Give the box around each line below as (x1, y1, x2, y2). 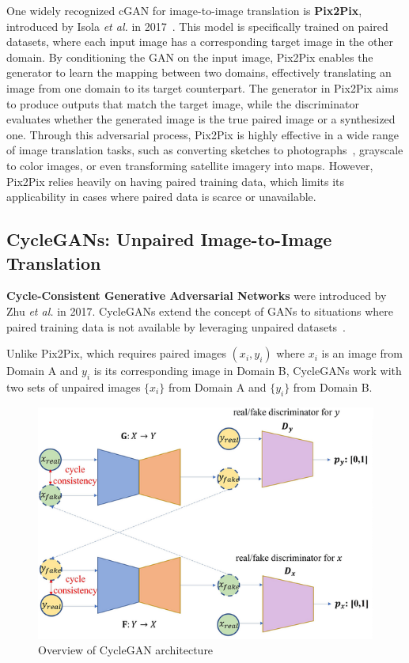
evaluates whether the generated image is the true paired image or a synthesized (6, 111, 396, 127)
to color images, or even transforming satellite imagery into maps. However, (6, 157, 373, 173)
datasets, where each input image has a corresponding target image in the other (6, 33, 393, 50)
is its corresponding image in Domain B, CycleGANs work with (93, 362, 402, 379)
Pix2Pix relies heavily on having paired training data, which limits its (6, 172, 345, 189)
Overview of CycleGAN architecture (38, 642, 214, 658)
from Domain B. (293, 378, 373, 395)
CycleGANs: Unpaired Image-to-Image (6, 227, 332, 252)
